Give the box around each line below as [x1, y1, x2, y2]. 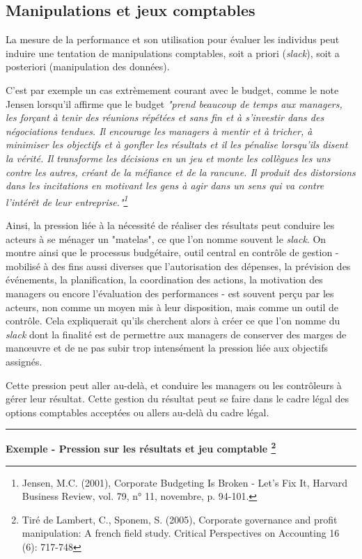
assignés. [6, 354, 42, 368]
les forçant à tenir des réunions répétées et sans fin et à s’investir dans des [6, 110, 324, 125]
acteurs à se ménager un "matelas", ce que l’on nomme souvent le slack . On [6, 231, 326, 246]
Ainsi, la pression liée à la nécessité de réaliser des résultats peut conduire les [6, 217, 335, 232]
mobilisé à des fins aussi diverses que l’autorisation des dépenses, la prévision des [6, 258, 351, 273]
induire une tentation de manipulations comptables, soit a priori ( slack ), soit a [6, 45, 340, 60]
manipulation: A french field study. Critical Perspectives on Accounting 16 [22, 526, 340, 540]
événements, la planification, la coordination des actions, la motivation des [6, 272, 323, 287]
